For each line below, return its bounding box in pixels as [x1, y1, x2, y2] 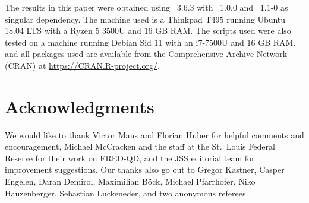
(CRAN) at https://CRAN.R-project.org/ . [5, 59, 160, 71]
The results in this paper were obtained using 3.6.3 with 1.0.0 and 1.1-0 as [5, 1, 288, 13]
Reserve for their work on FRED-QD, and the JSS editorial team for [5, 151, 255, 164]
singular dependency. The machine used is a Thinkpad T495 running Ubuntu [5, 12, 286, 25]
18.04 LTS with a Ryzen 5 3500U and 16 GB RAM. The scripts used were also [5, 24, 291, 37]
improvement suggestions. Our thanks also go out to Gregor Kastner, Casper [5, 163, 285, 176]
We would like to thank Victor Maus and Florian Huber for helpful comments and [5, 128, 304, 141]
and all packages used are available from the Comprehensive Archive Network [5, 47, 288, 60]
